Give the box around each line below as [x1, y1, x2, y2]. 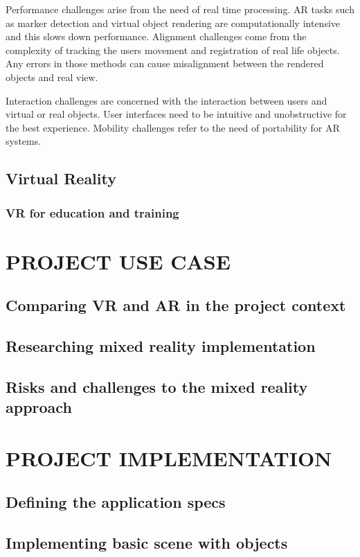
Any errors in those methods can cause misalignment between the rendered [6, 56, 324, 71]
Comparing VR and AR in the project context [6, 294, 346, 316]
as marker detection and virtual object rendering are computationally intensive [6, 15, 341, 30]
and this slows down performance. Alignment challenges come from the [6, 29, 307, 44]
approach [6, 396, 72, 418]
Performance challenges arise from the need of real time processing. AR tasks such [6, 2, 354, 16]
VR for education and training [6, 204, 179, 221]
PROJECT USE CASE [6, 247, 231, 275]
